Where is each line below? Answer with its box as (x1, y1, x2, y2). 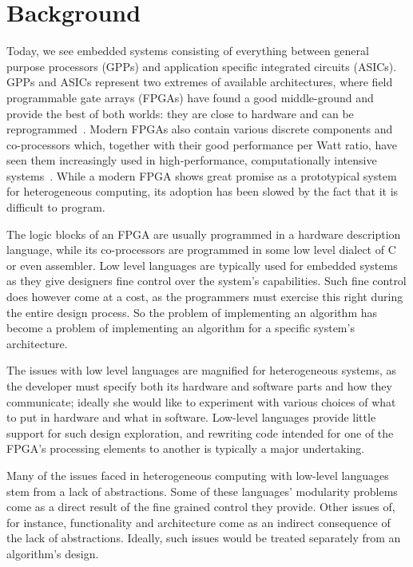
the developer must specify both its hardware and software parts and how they (6, 378, 392, 394)
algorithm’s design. (6, 545, 99, 561)
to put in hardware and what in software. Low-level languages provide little (6, 409, 376, 426)
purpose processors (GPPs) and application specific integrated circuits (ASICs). (6, 57, 397, 74)
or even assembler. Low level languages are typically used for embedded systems (6, 256, 398, 273)
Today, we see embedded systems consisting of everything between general (6, 42, 369, 59)
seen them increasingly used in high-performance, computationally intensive (6, 152, 377, 169)
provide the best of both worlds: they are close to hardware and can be (6, 105, 354, 121)
